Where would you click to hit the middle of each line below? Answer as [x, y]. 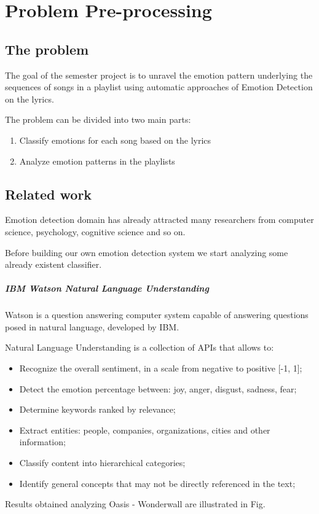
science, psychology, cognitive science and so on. [95, 231]
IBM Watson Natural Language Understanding [107, 288]
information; [42, 442]
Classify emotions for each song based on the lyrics [115, 140]
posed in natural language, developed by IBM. [92, 326]
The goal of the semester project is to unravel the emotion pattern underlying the [159, 75]
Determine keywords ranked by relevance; [97, 409]
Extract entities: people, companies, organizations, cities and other [145, 430]
